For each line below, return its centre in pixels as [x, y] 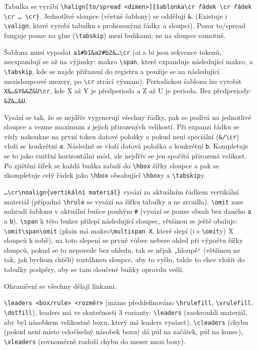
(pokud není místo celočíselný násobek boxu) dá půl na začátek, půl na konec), [124, 331]
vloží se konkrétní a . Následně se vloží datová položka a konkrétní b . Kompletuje [126, 146]
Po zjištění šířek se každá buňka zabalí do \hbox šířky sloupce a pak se [112, 165]
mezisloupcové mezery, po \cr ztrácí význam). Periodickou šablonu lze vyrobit [123, 81]
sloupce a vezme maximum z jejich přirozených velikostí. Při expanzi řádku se [122, 127]
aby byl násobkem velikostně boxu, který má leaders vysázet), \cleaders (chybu [126, 322]
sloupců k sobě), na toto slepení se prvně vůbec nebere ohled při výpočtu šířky [124, 240]
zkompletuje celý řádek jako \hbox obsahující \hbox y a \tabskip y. [105, 175]
